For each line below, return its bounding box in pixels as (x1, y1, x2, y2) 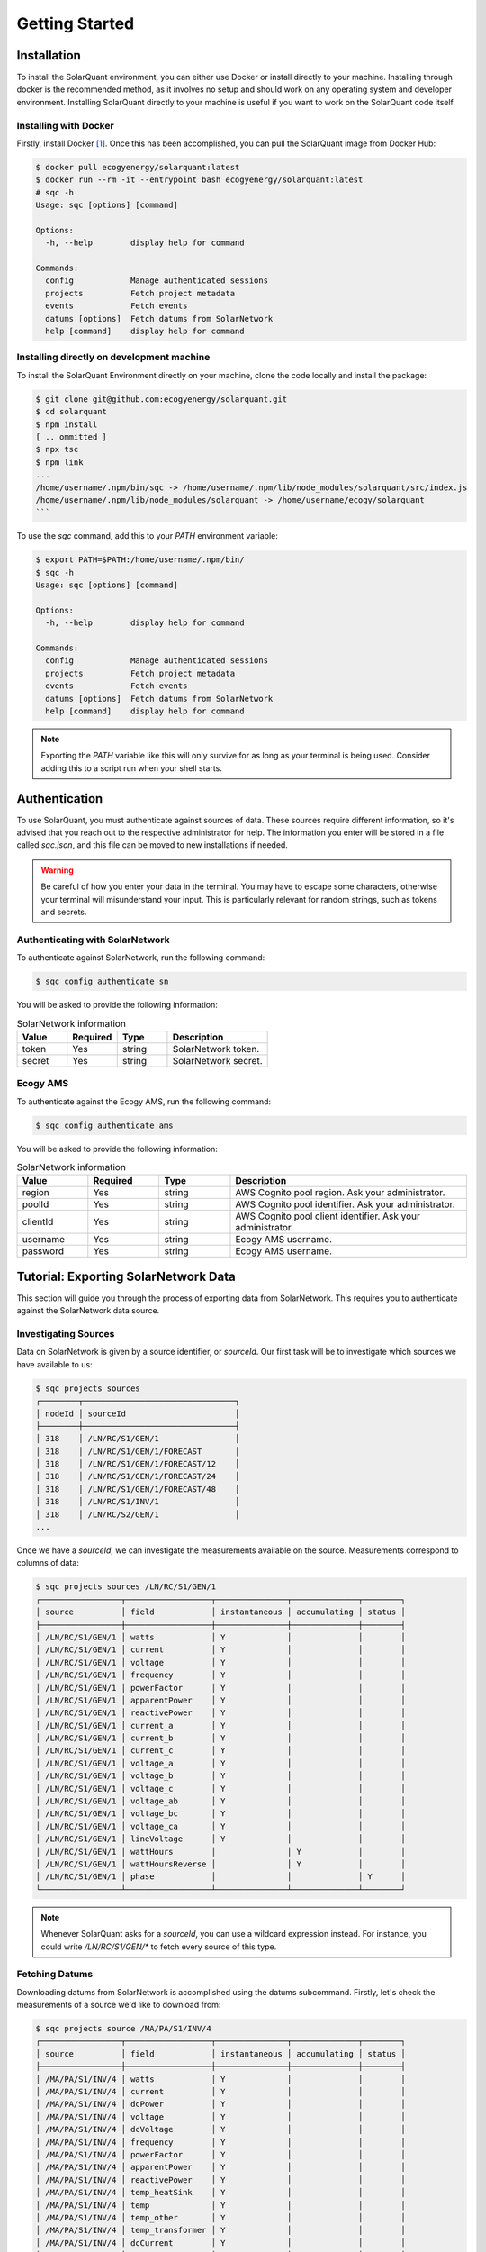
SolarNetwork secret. (172, 1054, 263, 1067)
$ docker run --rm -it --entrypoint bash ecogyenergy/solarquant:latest (35, 175, 364, 185)
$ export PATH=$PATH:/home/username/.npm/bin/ (35, 555, 245, 565)
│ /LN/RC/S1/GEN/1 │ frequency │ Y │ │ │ (35, 1670, 407, 1680)
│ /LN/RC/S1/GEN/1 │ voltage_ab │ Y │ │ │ (35, 1796, 407, 1806)
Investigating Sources (16, 1327, 115, 1339)
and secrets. (40, 906, 87, 917)
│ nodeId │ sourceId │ (35, 1408, 240, 1419)
